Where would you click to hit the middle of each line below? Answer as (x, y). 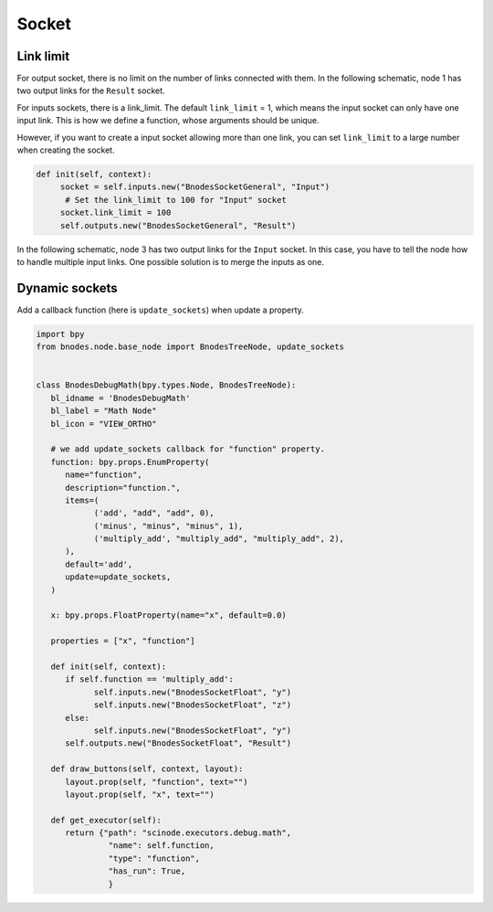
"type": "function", (154, 858)
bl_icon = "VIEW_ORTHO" (104, 424)
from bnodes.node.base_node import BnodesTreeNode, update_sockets (190, 347)
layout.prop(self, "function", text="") (157, 782)
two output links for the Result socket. (91, 90)
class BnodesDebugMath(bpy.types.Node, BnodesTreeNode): (166, 385)
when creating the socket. (66, 150)
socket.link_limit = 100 (115, 213)
